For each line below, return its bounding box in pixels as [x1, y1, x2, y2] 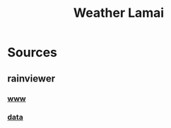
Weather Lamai [73, 5, 165, 21]
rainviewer [7, 72, 55, 84]
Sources [7, 44, 58, 60]
